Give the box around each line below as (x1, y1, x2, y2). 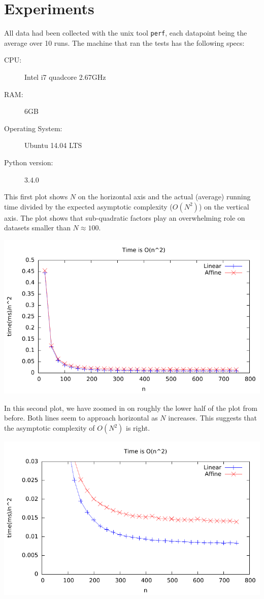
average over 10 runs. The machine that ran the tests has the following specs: (4, 37, 245, 48)
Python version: (4, 157, 53, 167)
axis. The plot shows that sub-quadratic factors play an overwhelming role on (4, 212, 245, 223)
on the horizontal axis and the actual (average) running (78, 191, 251, 202)
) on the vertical (199, 201, 249, 212)
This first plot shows (4, 191, 68, 202)
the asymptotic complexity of (4, 423, 95, 433)
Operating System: (4, 123, 62, 133)
